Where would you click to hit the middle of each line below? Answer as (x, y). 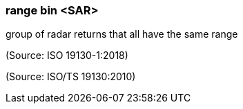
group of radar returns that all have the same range (122, 34)
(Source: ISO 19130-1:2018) (67, 56)
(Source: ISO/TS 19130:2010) (71, 77)
